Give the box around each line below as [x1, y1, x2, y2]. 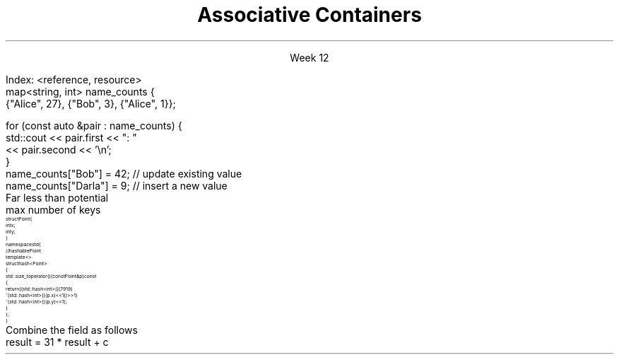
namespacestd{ [6, 240, 41, 248]
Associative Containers [197, 3, 422, 27]
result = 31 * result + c [6, 335, 109, 348]
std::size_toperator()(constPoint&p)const [6, 272, 97, 279]
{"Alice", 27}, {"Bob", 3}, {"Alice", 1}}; [6, 97, 176, 110]
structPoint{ [6, 215, 33, 222]
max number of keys [6, 203, 101, 216]
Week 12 [290, 51, 329, 64]
